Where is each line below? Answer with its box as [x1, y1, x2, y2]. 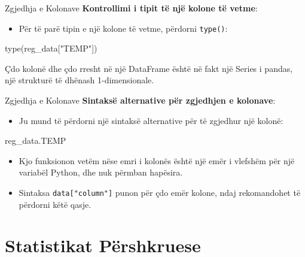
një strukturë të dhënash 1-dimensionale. [5, 74, 154, 86]
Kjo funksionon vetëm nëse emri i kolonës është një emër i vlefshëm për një [19, 154, 295, 167]
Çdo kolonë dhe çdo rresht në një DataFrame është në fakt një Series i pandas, [5, 62, 293, 74]
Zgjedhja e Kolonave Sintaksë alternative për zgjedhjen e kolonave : [5, 94, 276, 107]
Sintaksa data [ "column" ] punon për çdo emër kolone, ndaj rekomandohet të [19, 186, 301, 198]
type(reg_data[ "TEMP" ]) [5, 42, 97, 55]
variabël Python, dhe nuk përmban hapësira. [19, 166, 183, 179]
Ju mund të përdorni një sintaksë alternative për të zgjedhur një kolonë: [19, 114, 283, 126]
